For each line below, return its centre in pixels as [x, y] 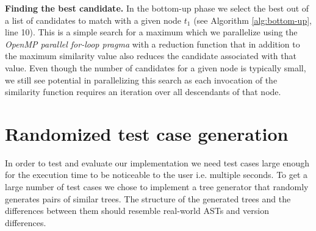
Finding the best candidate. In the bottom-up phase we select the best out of [157, 8]
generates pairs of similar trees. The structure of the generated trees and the [148, 198]
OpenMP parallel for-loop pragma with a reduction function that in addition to [153, 44]
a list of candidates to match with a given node [93, 20]
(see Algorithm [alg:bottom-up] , [253, 20]
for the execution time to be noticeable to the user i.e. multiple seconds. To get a [156, 175]
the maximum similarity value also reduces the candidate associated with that [151, 56]
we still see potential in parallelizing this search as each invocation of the [141, 80]
